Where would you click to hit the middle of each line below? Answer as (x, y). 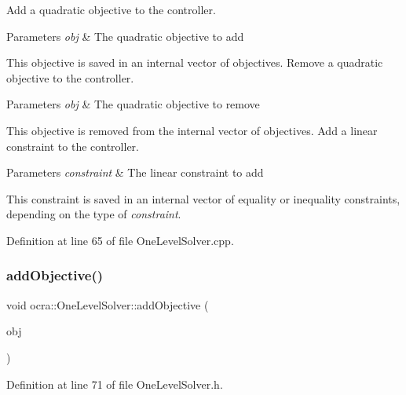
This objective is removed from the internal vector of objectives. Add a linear (192, 130)
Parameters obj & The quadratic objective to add (125, 36)
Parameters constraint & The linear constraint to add (135, 172)
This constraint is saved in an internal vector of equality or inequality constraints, (203, 198)
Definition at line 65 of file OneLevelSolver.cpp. (120, 240)
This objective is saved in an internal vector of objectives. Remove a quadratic (195, 62)
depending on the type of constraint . (94, 214)
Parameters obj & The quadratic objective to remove (133, 104)
